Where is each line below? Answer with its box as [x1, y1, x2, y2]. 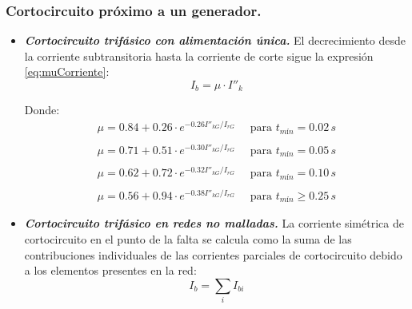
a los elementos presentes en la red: [24, 262, 197, 279]
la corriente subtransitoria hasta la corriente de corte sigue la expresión [24, 47, 374, 64]
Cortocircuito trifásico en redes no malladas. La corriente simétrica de [24, 215, 404, 232]
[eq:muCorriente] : [24, 63, 110, 80]
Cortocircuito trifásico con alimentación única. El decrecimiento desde [24, 32, 406, 49]
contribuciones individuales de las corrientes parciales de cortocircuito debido [24, 246, 402, 263]
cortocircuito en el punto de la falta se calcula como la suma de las [24, 230, 352, 247]
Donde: [24, 101, 60, 118]
